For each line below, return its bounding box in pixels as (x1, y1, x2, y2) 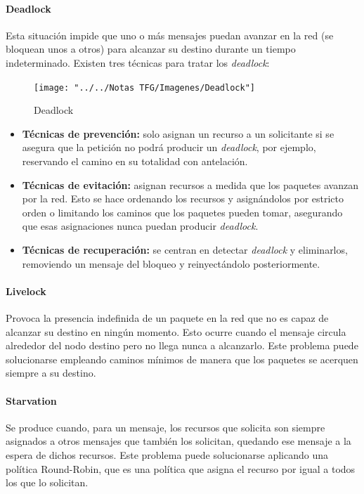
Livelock (6, 283, 46, 298)
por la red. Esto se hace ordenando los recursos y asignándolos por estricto (22, 191, 344, 206)
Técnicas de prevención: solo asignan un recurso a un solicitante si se (22, 126, 334, 141)
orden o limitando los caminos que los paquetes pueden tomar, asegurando (22, 204, 343, 219)
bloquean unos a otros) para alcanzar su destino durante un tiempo (6, 41, 296, 56)
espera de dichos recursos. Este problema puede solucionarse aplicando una (6, 447, 329, 462)
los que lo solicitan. (6, 475, 89, 490)
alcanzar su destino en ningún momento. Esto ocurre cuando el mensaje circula (6, 324, 346, 339)
